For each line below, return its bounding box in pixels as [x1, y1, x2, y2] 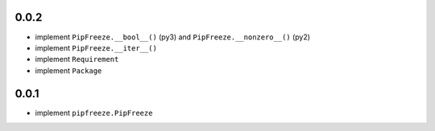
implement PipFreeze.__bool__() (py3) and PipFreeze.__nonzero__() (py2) [35, 32, 310, 42]
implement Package [35, 65, 102, 76]
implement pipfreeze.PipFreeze [35, 108, 153, 117]
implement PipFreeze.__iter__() [35, 43, 157, 52]
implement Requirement [35, 55, 119, 64]
